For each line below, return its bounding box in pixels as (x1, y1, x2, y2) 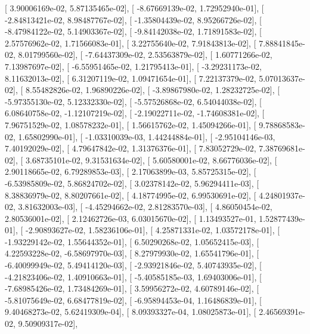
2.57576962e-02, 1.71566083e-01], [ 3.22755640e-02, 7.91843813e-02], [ (5, 36, 256, 49)
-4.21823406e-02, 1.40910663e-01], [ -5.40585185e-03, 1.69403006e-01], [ (5, 270, 262, 283)
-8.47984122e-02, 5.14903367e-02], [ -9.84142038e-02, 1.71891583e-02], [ (5, 25, 262, 38)
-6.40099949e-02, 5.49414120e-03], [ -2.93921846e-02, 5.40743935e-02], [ (5, 259, 262, 271)
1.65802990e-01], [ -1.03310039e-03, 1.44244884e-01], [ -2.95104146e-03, (18, 130, 275, 143)
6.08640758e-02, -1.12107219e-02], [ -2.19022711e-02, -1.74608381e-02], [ (5, 107, 265, 119)
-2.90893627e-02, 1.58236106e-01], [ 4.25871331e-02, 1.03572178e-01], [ (25, 224, 280, 236)
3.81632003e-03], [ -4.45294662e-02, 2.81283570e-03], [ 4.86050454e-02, (18, 200, 272, 213)
